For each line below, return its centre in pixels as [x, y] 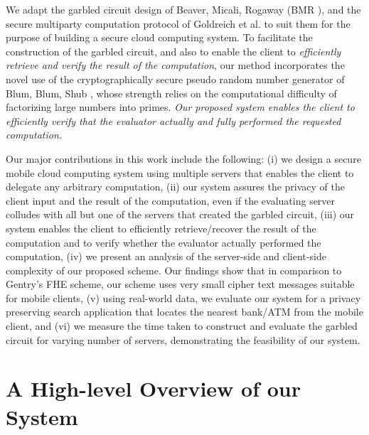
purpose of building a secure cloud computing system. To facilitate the [159, 37]
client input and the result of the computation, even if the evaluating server [171, 200]
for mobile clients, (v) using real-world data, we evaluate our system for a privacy [183, 297]
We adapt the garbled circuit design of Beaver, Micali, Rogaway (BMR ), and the [183, 9]
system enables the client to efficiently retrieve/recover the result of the [161, 228]
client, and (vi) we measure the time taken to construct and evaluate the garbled [182, 326]
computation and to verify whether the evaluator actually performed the [164, 242]
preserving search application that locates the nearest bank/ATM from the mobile [184, 312]
